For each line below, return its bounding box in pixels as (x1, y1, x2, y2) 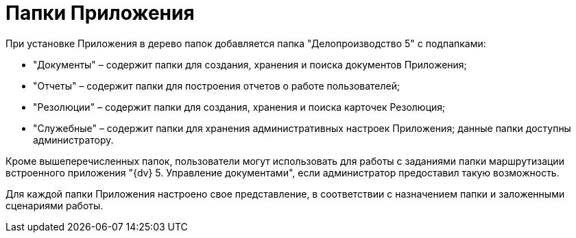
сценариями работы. (5, 199, 104, 211)
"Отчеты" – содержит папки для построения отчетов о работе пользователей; (33, 79, 400, 92)
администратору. (33, 133, 114, 146)
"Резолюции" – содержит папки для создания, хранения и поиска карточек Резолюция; (33, 101, 446, 113)
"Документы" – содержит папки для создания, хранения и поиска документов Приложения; (33, 58, 467, 70)
